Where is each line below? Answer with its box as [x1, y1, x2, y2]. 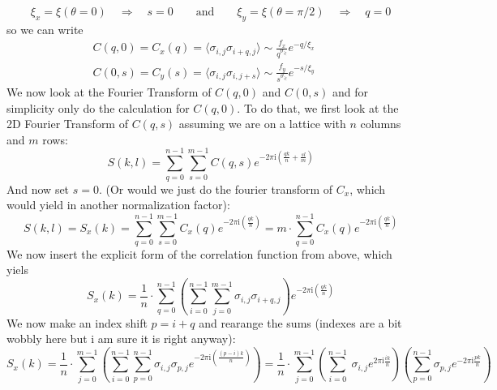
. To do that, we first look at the [237, 99, 399, 116]
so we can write [6, 20, 84, 37]
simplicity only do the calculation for [6, 99, 190, 116]
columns [360, 115, 401, 132]
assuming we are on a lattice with [178, 115, 346, 132]
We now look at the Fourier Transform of [6, 84, 212, 101]
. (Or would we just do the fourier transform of [98, 180, 333, 197]
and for [332, 84, 368, 101]
